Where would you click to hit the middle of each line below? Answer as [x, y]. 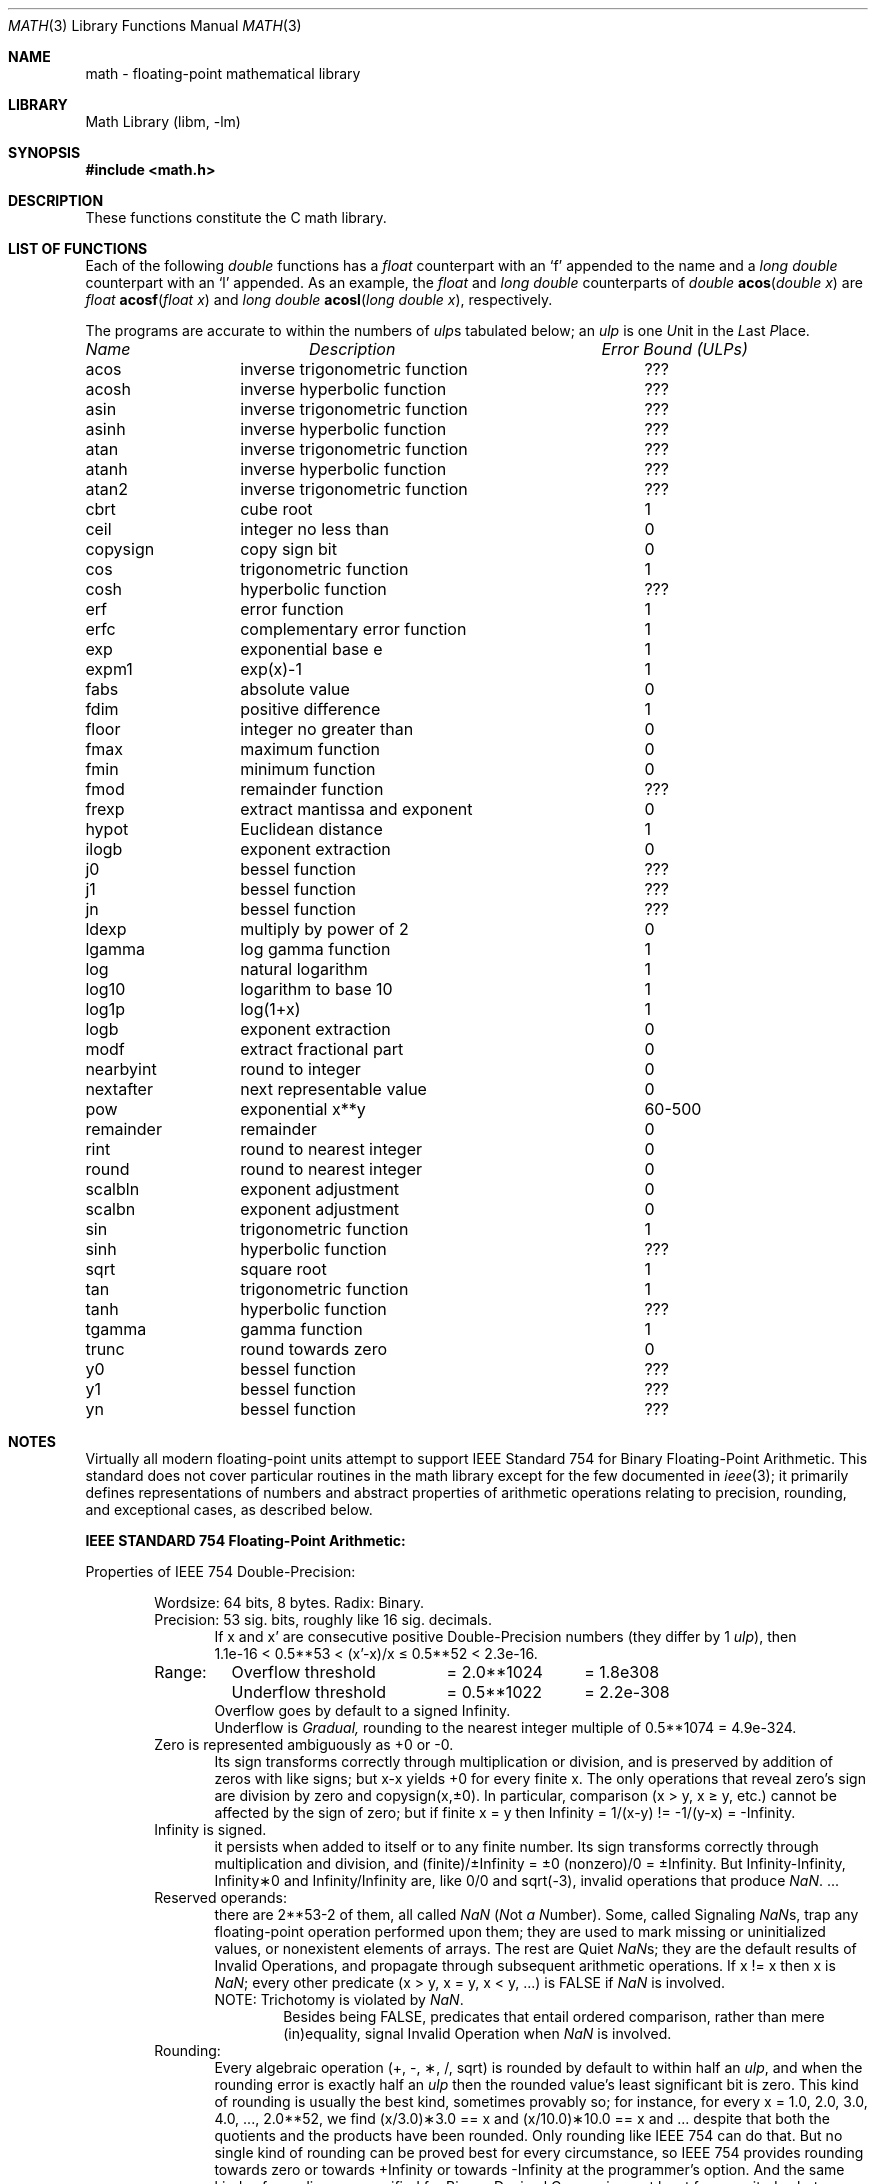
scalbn [110, 1209]
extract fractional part [322, 1049]
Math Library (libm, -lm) [163, 121]
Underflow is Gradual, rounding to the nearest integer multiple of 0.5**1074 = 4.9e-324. [505, 1727]
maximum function [310, 749]
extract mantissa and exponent [356, 809]
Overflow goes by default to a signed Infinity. [362, 1710]
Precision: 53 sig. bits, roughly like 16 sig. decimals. [323, 1619]
